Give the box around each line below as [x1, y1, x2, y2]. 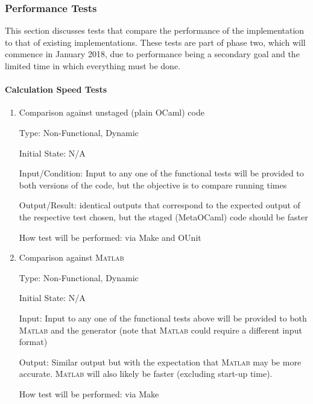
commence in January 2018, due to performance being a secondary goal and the [5, 48, 300, 60]
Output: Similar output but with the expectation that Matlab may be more [19, 355, 302, 368]
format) [19, 335, 48, 348]
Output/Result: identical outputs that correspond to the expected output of [19, 199, 300, 211]
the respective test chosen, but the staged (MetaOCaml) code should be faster [19, 210, 308, 223]
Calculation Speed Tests [5, 83, 107, 96]
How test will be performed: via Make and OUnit [19, 231, 201, 243]
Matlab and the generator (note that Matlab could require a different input [19, 323, 302, 336]
